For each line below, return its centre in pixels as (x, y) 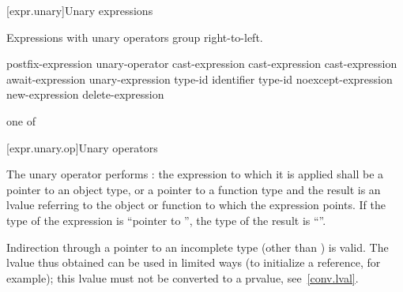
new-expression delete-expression (85, 94)
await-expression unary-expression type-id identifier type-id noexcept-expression (200, 79)
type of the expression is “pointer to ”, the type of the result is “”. (166, 220)
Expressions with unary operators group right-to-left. (135, 37)
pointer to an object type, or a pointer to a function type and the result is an (194, 189)
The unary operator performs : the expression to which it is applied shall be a (195, 174)
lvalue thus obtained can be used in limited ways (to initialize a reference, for (194, 262)
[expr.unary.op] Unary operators (82, 147)
